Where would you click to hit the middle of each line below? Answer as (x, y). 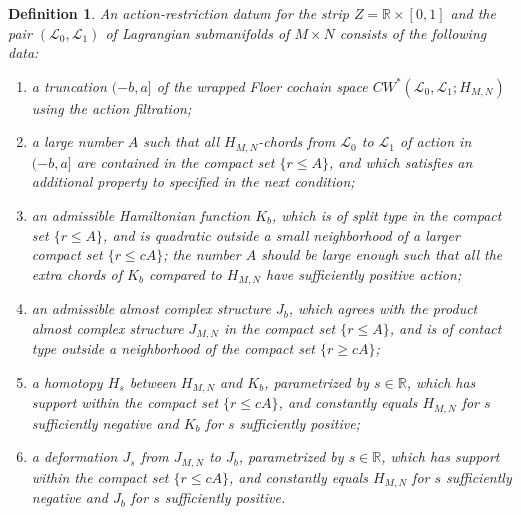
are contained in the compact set (175, 161)
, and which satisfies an (400, 161)
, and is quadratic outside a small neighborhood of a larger (281, 234)
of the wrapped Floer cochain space (262, 85)
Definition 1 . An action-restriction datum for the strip (178, 13)
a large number (77, 141)
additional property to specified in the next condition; (193, 181)
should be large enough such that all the (382, 254)
